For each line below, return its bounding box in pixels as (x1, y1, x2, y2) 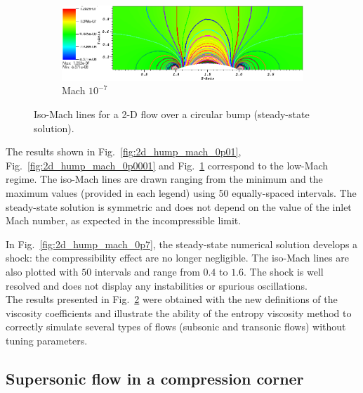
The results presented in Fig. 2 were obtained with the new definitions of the (6, 292, 338, 307)
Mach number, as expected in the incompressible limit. (6, 213, 242, 228)
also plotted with (6, 264, 79, 279)
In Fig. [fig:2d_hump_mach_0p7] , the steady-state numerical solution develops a (6, 236, 358, 251)
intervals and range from (94, 264, 200, 279)
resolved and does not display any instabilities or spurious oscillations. (6, 278, 308, 292)
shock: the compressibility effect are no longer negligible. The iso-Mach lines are (6, 250, 349, 265)
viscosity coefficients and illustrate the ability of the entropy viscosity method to (6, 305, 352, 320)
